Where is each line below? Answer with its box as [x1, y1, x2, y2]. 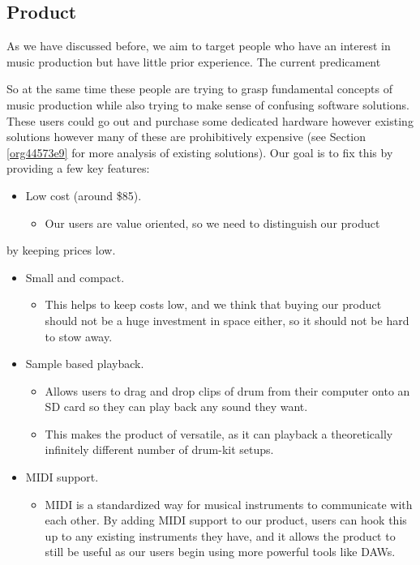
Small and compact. [25, 268, 125, 285]
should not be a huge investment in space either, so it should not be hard [45, 311, 409, 328]
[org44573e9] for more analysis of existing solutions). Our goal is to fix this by [6, 143, 393, 161]
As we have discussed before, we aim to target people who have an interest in [6, 37, 391, 54]
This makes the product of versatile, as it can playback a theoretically [45, 425, 393, 442]
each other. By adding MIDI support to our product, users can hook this [45, 511, 407, 529]
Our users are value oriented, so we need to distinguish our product [45, 214, 380, 231]
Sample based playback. [25, 355, 144, 372]
